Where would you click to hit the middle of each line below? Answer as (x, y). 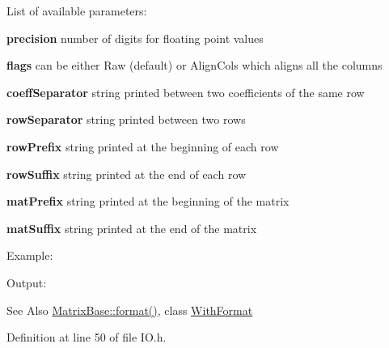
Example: (30, 255)
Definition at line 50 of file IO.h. (87, 337)
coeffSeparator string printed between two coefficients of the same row (186, 92)
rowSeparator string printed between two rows (126, 119)
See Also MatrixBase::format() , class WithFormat (130, 310)
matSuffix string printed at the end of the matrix (132, 228)
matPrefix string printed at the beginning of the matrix (148, 201)
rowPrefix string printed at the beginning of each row (143, 146)
